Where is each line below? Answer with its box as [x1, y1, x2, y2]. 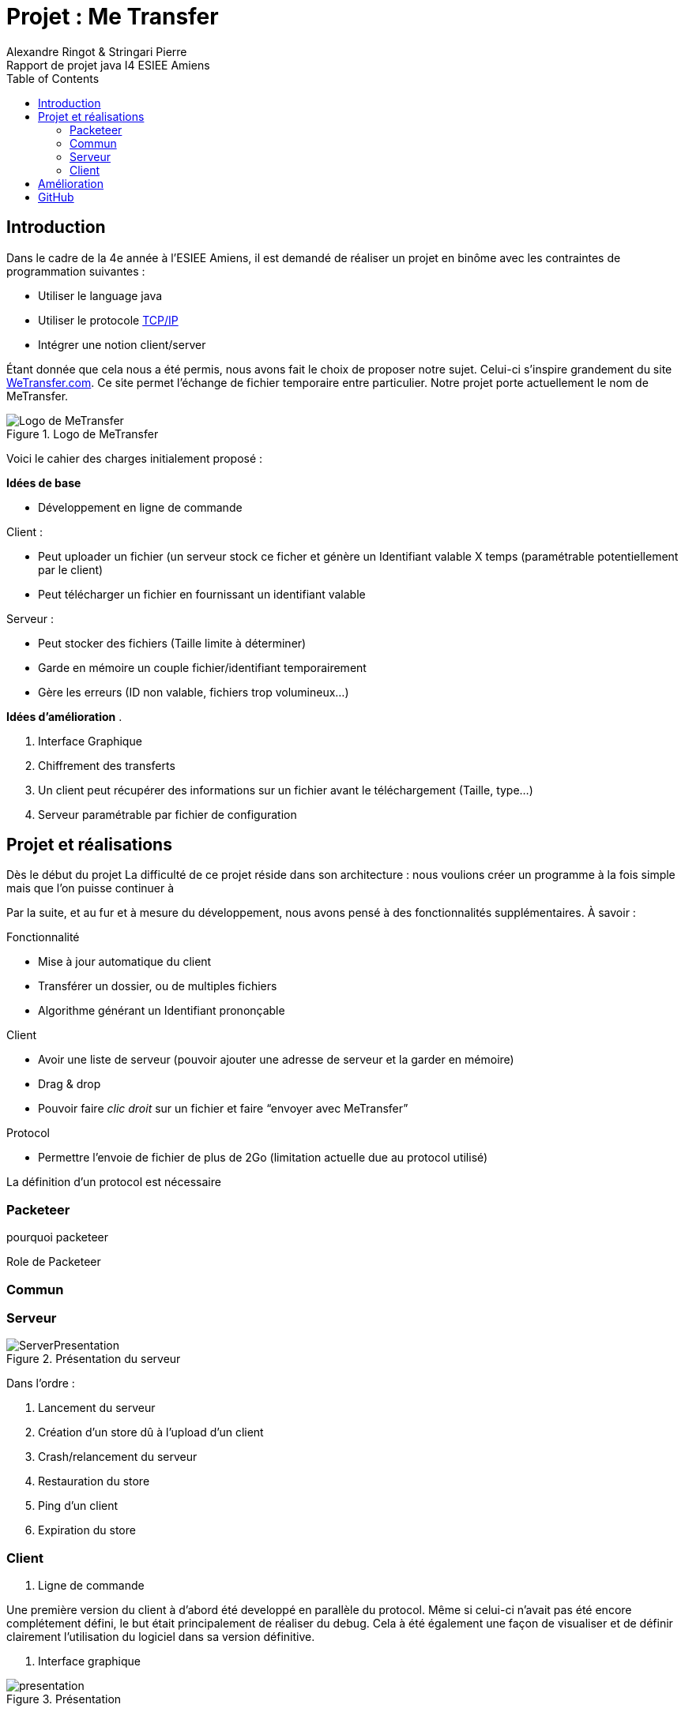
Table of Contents [6, 71, 100, 85]
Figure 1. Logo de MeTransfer [6, 426, 159, 441]
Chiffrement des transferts [38, 758, 175, 772]
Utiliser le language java [38, 288, 163, 302]
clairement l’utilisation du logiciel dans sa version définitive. [6, 1630, 315, 1644]
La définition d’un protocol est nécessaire [6, 1175, 221, 1189]
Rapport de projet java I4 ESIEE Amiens [6, 58, 210, 72]
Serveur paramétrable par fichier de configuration [38, 807, 297, 821]
